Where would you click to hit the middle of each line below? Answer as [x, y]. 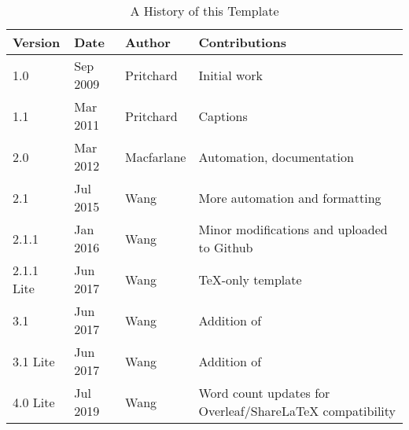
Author [148, 42]
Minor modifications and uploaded [293, 229]
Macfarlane [156, 156]
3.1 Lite [34, 361]
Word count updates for [264, 393]
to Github [226, 247]
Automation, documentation [276, 156]
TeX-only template [250, 279]
